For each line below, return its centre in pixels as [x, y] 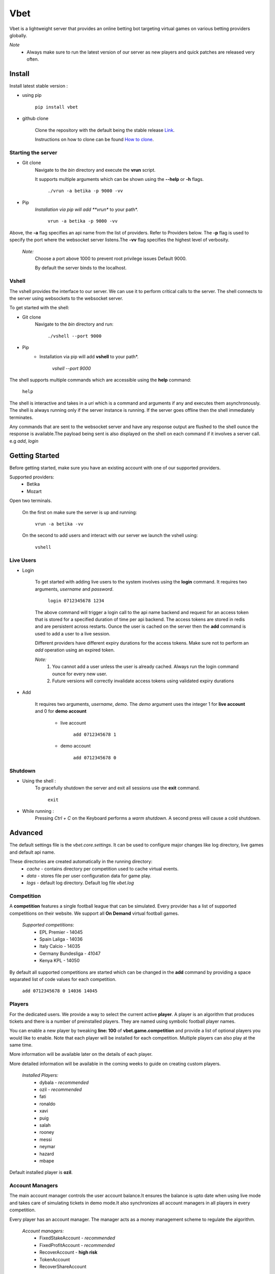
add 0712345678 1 [95, 735]
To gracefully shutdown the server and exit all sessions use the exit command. [117, 788]
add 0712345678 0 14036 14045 [60, 991]
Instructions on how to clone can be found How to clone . [94, 139]
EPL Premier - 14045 [61, 932]
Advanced [26, 833]
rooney [47, 1132]
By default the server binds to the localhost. [81, 268]
